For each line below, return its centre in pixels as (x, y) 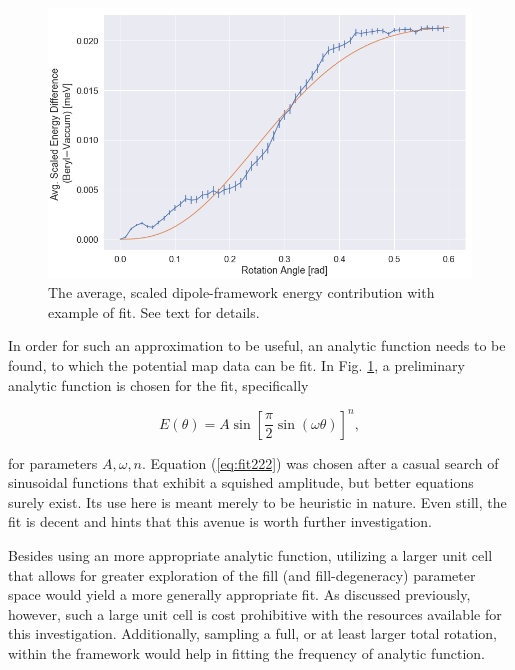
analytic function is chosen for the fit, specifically (158, 384)
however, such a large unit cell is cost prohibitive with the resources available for (255, 613)
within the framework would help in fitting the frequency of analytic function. (246, 653)
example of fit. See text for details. (154, 311)
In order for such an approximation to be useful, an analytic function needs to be (257, 345)
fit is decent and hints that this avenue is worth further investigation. (220, 521)
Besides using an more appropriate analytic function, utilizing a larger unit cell (250, 555)
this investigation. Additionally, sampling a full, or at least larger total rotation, (252, 633)
